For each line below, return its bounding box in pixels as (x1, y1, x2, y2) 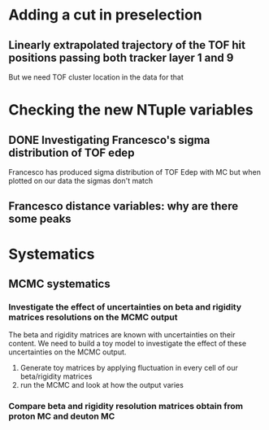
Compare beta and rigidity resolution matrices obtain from (8, 401, 244, 412)
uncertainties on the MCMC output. (8, 347, 127, 357)
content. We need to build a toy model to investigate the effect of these (8, 339, 246, 349)
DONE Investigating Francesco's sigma (8, 132, 210, 147)
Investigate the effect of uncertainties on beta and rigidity (8, 301, 242, 312)
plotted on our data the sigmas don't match (8, 176, 153, 185)
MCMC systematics (8, 276, 111, 290)
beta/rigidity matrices (20, 371, 93, 381)
